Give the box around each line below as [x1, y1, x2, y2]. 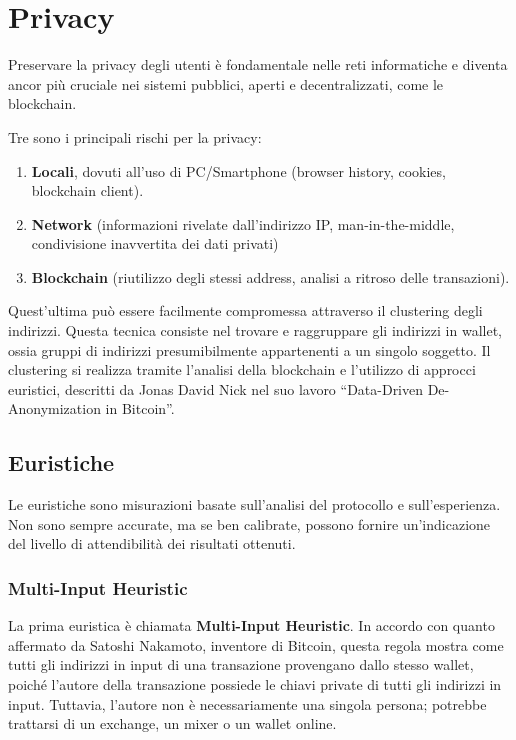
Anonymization [8, 398, 101, 419]
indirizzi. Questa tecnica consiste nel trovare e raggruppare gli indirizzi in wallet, [8, 320, 503, 341]
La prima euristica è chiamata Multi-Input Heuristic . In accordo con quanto [8, 615, 495, 636]
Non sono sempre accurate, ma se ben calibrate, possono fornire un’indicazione [8, 513, 491, 534]
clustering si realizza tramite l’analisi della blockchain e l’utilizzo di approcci [8, 359, 476, 380]
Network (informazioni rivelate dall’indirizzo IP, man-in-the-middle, [31, 213, 455, 234]
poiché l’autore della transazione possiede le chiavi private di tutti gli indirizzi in [8, 674, 502, 695]
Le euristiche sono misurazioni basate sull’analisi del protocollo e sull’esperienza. [8, 494, 501, 515]
